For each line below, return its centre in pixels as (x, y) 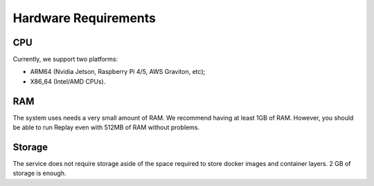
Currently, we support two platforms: (65, 59)
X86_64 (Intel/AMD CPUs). (68, 81)
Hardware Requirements (84, 18)
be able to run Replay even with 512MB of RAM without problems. (106, 127)
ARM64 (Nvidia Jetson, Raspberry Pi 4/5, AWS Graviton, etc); (118, 72)
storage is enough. (39, 174)
